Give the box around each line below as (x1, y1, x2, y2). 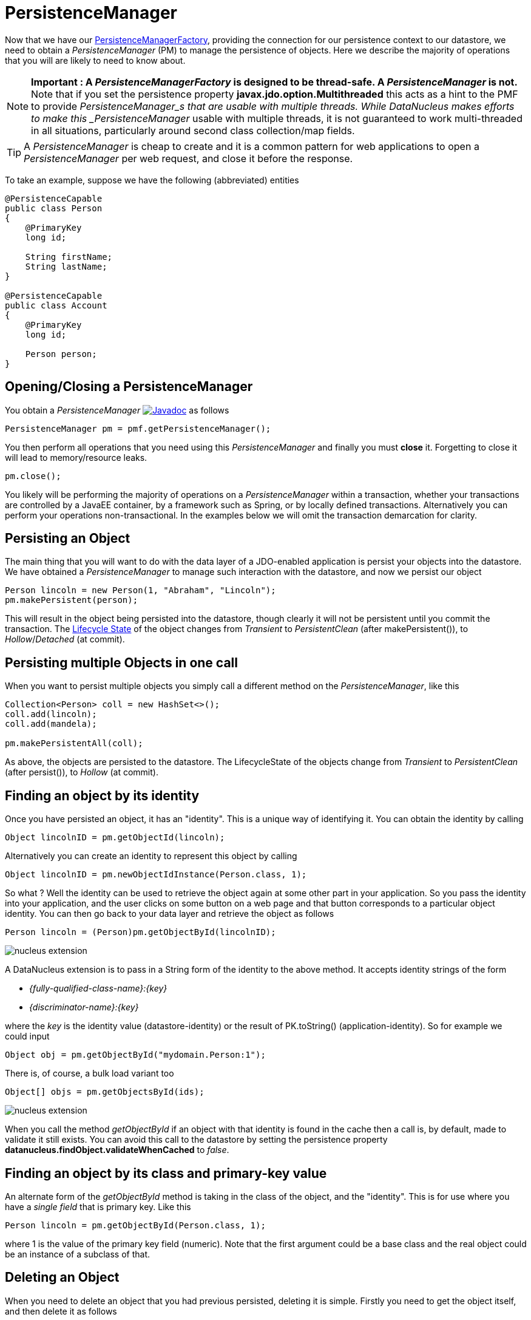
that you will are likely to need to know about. (5, 55, 186, 66)
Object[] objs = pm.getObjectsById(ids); (5, 1087, 205, 1097)
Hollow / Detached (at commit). (5, 634, 125, 645)
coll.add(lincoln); (5, 709, 97, 720)
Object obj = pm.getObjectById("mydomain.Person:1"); (5, 1050, 266, 1060)
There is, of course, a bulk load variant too (5, 1068, 174, 1079)
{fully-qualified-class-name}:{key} (29, 983, 167, 994)
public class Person (5, 203, 103, 213)
